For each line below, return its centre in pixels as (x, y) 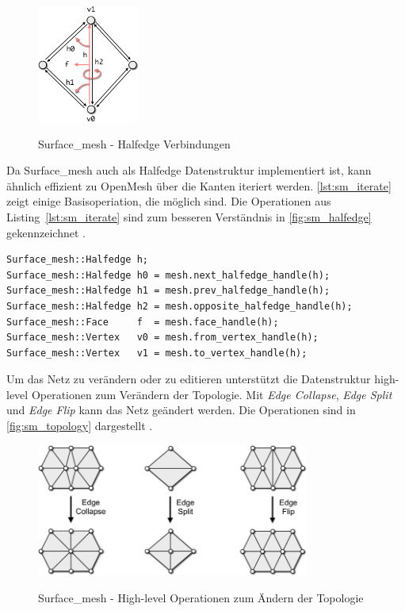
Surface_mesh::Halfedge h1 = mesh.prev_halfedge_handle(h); (168, 291)
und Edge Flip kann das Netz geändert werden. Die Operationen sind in (181, 410)
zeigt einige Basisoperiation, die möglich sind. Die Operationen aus (169, 201)
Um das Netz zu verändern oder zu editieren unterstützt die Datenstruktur (189, 379)
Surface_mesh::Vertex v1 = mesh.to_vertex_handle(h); (157, 353)
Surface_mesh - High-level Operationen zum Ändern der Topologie (201, 597)
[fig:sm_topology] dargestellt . (80, 426)
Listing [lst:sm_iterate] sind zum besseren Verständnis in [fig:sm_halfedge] (189, 216)
